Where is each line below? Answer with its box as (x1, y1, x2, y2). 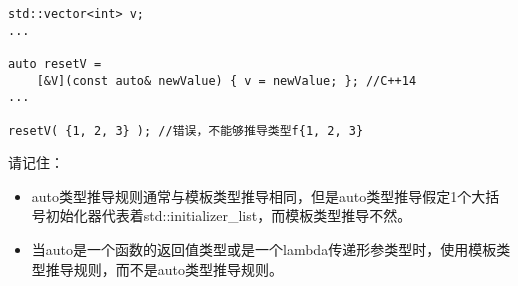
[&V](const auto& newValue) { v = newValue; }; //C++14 (36, 73, 417, 88)
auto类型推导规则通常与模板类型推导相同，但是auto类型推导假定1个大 (31, 185, 486, 206)
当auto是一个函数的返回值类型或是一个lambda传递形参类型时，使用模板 (31, 239, 497, 260)
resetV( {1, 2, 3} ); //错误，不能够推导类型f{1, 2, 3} (8, 123, 364, 138)
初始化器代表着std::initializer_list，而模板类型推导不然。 (45, 205, 412, 226)
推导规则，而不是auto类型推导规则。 (45, 258, 284, 279)
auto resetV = (8, 56, 102, 71)
